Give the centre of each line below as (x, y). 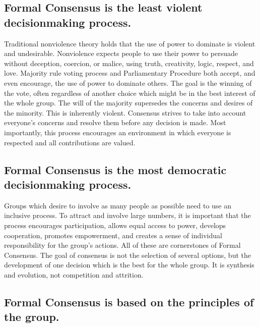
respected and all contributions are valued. (70, 142)
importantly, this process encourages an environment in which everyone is (118, 132)
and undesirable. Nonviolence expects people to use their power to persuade (121, 53)
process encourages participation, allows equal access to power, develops (115, 225)
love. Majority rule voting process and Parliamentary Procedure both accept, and (130, 73)
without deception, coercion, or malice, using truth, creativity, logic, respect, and (129, 63)
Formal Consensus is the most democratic (115, 169)
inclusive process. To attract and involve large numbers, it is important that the (127, 215)
